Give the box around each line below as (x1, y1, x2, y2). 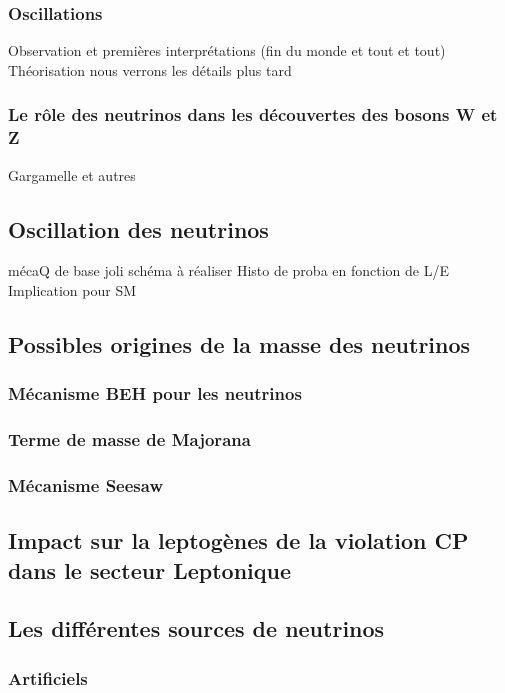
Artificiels (8, 665, 88, 690)
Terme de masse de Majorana (8, 427, 251, 452)
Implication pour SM (8, 279, 137, 300)
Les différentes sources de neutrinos (8, 613, 385, 644)
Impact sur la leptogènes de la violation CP (8, 525, 469, 556)
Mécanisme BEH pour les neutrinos (8, 381, 302, 406)
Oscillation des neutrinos (8, 213, 269, 244)
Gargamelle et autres (8, 164, 136, 185)
